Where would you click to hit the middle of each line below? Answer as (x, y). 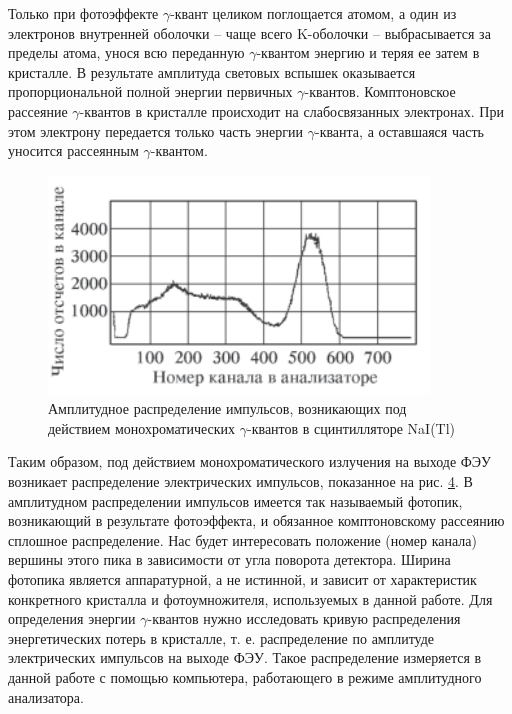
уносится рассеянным (73, 150)
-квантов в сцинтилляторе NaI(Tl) (351, 427)
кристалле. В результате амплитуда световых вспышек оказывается (212, 71)
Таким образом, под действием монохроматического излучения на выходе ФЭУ (249, 461)
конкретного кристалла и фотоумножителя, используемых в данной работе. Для (250, 598)
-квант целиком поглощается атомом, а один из (313, 13)
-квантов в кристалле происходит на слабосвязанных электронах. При (291, 110)
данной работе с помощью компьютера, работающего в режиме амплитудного (245, 676)
